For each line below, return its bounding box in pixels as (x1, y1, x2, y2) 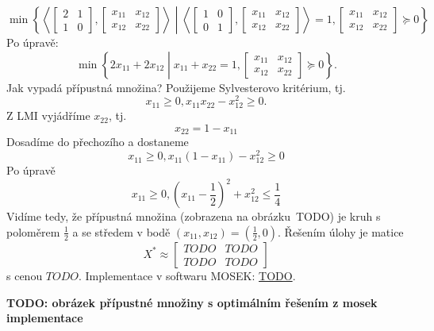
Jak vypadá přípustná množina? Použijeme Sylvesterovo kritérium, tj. (6, 79, 346, 95)
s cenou (6, 267, 43, 283)
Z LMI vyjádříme (6, 107, 90, 124)
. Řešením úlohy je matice (278, 223, 404, 240)
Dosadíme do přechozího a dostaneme (6, 133, 189, 150)
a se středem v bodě (72, 223, 171, 240)
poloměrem (6, 223, 60, 240)
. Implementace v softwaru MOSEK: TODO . (79, 267, 296, 283)
